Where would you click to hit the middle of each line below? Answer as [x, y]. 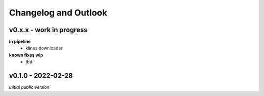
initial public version [29, 87]
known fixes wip [26, 55]
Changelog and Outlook [58, 13]
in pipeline [20, 42]
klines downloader [44, 48]
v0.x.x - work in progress [48, 30]
